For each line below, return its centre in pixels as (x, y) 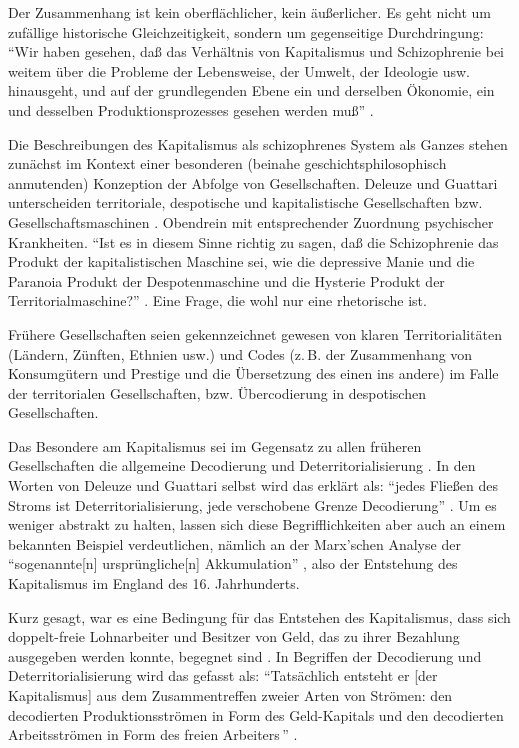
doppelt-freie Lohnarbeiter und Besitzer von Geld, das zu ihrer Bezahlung (234, 636)
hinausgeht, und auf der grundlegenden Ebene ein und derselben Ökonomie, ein (251, 90)
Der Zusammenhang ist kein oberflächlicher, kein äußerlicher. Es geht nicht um (250, 12)
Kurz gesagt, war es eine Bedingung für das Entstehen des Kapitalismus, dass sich (259, 616)
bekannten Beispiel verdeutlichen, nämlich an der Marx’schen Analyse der (234, 543)
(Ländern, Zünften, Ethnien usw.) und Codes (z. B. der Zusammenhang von (240, 353)
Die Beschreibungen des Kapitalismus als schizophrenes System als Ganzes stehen (258, 143)
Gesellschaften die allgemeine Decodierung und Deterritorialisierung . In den (242, 465)
